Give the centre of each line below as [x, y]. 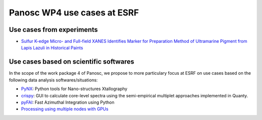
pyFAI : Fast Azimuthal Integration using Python [68, 102]
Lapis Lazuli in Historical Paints [52, 48]
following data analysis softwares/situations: [53, 80]
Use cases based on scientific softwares [72, 62]
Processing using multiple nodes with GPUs [65, 109]
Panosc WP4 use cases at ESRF [74, 13]
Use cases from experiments [53, 30]
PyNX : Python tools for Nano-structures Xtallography [74, 89]
